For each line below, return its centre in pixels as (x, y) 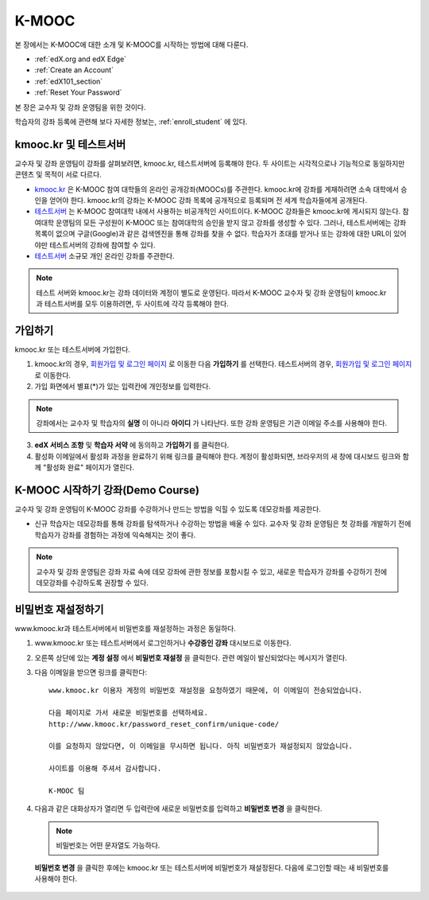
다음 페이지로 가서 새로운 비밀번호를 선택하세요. (129, 713)
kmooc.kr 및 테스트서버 (70, 144)
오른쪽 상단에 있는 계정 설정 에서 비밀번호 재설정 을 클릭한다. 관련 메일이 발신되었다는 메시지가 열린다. (191, 657)
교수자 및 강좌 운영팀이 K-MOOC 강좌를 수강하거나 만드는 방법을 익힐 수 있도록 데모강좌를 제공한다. (168, 509)
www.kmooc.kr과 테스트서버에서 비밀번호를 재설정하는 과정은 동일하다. (125, 628)
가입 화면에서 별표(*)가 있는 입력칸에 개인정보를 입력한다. (123, 387)
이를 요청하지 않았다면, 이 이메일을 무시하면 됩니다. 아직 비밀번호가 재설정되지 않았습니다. (201, 746)
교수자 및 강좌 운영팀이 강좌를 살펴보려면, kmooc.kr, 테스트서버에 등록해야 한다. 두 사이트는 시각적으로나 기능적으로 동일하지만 (210, 163)
